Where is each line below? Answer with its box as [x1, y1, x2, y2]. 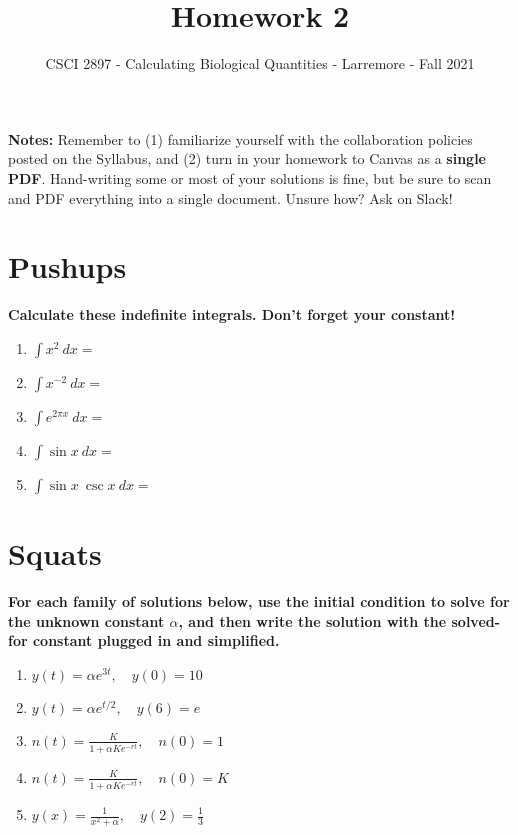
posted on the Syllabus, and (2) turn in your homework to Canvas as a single [8, 148, 486, 169]
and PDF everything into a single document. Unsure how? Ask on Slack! [8, 187, 453, 208]
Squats [8, 533, 102, 573]
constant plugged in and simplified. [32, 630, 280, 651]
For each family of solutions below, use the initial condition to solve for [8, 590, 510, 611]
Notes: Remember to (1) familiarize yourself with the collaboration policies [8, 128, 473, 149]
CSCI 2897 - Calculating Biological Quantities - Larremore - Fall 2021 [45, 53, 475, 74]
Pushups [8, 246, 127, 287]
